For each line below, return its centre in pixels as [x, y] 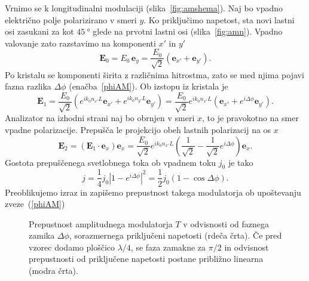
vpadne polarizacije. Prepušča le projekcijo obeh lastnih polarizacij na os [138, 130]
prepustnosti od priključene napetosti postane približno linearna [146, 259]
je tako [241, 162]
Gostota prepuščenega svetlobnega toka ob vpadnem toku [111, 162]
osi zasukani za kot [39, 31]
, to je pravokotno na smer [250, 118]
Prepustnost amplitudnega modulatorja [101, 223]
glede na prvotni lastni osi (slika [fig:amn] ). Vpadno [188, 31]
